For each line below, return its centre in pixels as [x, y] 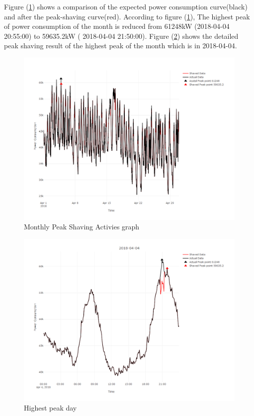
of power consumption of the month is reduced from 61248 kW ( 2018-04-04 [117, 26]
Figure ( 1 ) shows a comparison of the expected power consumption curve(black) [126, 6]
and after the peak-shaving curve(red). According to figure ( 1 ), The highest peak [127, 16]
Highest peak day [50, 408]
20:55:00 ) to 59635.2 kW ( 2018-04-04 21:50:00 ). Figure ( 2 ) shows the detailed [121, 36]
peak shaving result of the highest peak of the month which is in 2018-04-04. [121, 46]
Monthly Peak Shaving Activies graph [82, 227]
